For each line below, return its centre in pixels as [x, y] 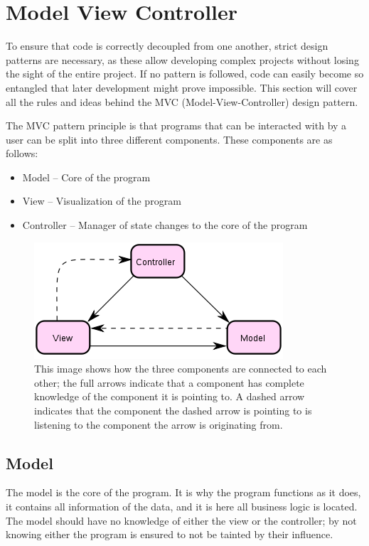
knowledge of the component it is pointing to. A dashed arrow [170, 396]
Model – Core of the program [86, 177]
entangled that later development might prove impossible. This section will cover [182, 87]
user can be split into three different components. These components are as [169, 139]
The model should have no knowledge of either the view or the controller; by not [181, 520]
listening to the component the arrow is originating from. [159, 424]
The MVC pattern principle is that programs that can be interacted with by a [176, 125]
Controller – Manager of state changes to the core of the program [165, 225]
